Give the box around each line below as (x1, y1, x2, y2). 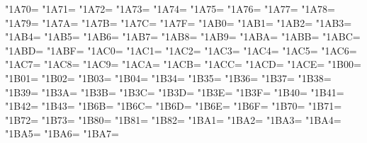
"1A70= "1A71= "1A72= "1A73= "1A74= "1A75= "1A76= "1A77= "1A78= (5, 1, 335, 16)
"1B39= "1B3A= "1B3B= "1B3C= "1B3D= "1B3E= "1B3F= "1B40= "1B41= (5, 84, 344, 99)
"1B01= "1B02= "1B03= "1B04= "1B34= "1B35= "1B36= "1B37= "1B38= (5, 70, 332, 85)
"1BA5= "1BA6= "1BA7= (5, 126, 119, 141)
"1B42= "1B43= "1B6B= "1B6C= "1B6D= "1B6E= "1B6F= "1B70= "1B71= (5, 98, 342, 113)
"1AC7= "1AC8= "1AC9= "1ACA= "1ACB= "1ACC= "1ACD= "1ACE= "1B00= (5, 57, 361, 71)
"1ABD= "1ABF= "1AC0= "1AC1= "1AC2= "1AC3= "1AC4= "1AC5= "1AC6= (5, 42, 357, 57)
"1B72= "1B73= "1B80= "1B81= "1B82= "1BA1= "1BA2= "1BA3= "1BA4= (5, 112, 341, 127)
